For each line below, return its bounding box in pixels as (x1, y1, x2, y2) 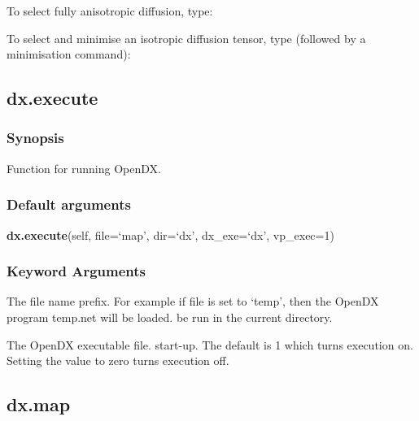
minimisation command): (7, 46, 131, 63)
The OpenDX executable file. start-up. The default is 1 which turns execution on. (7, 336, 413, 353)
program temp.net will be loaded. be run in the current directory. (7, 309, 333, 325)
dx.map (7, 392, 71, 417)
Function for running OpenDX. (7, 159, 161, 176)
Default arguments (7, 194, 131, 215)
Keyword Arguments (7, 261, 146, 281)
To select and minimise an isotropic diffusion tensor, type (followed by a (7, 29, 366, 46)
